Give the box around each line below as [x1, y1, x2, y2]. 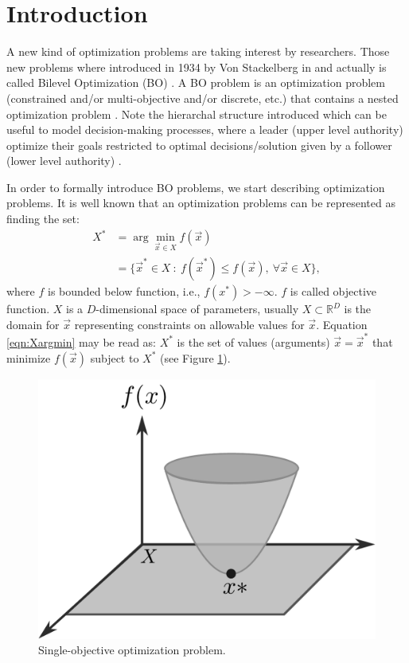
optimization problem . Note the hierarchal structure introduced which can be [6, 105, 387, 122]
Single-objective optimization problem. [38, 641, 226, 658]
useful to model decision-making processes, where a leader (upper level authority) [6, 121, 403, 138]
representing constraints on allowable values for [74, 316, 305, 332]
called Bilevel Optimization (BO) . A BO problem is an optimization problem [6, 74, 385, 91]
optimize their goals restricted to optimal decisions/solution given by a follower [6, 136, 392, 153]
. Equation [316, 316, 368, 332]
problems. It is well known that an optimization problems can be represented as [6, 194, 395, 211]
